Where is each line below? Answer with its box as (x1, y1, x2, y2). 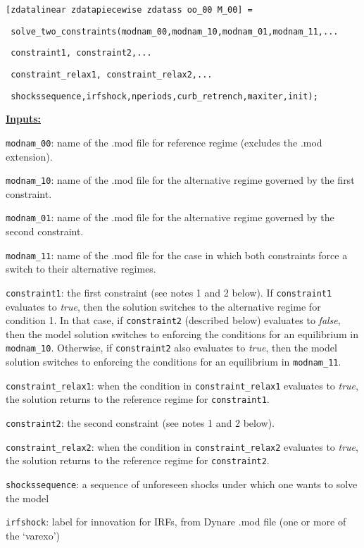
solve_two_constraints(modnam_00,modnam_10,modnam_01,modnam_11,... (11, 26, 339, 37)
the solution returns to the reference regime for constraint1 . (6, 392, 270, 406)
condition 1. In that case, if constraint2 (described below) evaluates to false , (6, 313, 341, 328)
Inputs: (6, 111, 42, 126)
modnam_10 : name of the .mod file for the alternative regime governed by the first (6, 173, 355, 187)
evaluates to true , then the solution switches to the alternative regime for (6, 299, 321, 313)
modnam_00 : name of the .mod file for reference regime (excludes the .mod (6, 135, 322, 149)
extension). (6, 149, 53, 163)
